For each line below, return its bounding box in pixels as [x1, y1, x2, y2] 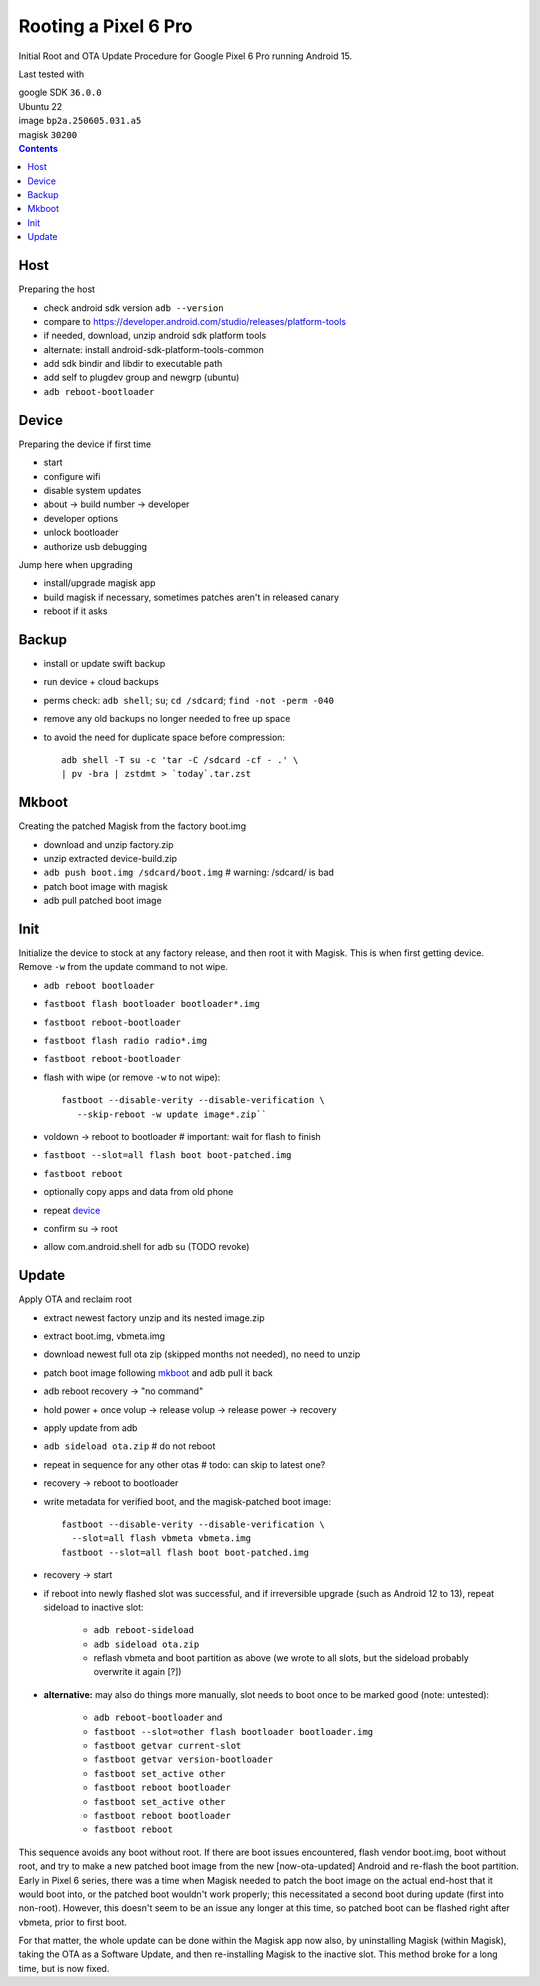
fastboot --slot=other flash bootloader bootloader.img [93, 1726, 374, 1737]
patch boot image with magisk [43, 880, 169, 892]
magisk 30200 [18, 128, 78, 140]
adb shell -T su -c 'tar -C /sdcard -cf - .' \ [61, 754, 299, 765]
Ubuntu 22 [18, 100, 63, 112]
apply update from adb [43, 1421, 138, 1434]
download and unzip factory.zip [43, 838, 174, 850]
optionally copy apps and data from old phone [43, 1186, 234, 1198]
